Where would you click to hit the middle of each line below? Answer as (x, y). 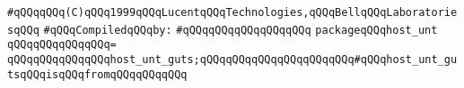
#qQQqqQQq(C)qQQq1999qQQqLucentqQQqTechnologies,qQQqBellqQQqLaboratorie (232, 12)
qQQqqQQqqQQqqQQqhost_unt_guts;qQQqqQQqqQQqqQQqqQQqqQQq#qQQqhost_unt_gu (232, 59)
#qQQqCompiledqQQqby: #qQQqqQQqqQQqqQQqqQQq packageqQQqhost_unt (241, 30)
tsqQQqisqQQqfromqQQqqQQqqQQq (97, 74)
